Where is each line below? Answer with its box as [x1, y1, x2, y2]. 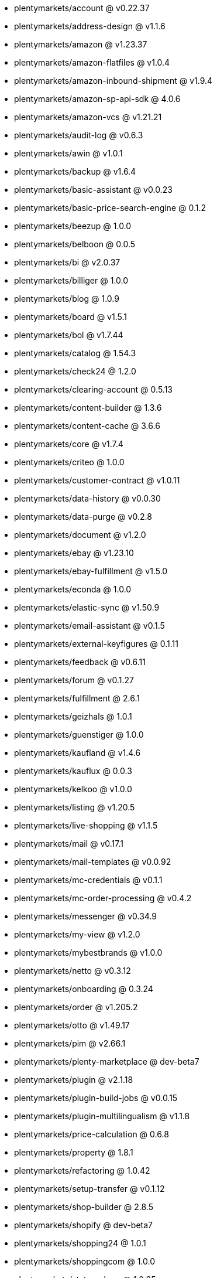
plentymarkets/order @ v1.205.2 [14, 1002, 138, 1012]
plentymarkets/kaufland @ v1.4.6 [14, 748, 141, 758]
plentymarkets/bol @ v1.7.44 [14, 330, 123, 340]
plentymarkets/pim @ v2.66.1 [14, 1038, 126, 1048]
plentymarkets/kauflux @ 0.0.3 [14, 766, 132, 776]
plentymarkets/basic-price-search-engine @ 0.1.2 [14, 203, 206, 213]
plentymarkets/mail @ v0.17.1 [14, 839, 123, 848]
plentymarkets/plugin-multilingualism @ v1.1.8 [14, 1111, 190, 1121]
